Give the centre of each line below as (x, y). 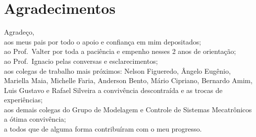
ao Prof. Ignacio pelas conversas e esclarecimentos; (81, 61)
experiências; (23, 100)
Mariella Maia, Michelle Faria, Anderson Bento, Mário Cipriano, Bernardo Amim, (128, 80)
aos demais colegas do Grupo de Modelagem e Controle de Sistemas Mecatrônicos (128, 109)
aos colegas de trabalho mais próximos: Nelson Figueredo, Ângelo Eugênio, (117, 70)
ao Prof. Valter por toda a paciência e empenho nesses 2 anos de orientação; (120, 51)
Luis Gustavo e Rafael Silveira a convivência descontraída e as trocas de (113, 90)
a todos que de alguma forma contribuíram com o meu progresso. (103, 129)
